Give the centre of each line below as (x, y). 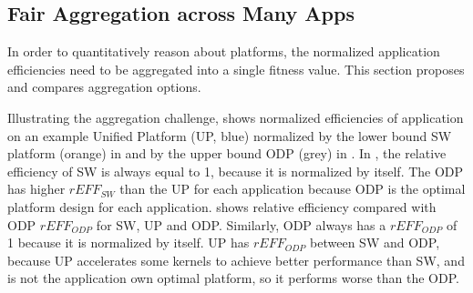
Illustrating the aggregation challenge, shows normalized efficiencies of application (236, 117)
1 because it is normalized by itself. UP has (129, 242)
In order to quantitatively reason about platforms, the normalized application (224, 51)
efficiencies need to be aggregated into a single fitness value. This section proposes (236, 69)
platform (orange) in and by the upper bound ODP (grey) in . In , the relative (227, 153)
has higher (36, 189)
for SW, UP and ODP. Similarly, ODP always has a (241, 224)
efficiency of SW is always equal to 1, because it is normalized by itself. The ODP (236, 171)
